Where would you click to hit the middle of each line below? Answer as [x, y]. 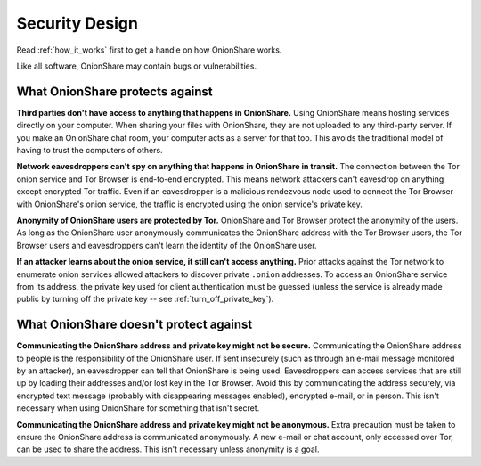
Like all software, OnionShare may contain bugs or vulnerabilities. [137, 66]
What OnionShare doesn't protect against [135, 325]
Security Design [77, 23]
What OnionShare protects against [114, 91]
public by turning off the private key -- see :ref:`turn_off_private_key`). [145, 299]
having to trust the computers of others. [90, 151]
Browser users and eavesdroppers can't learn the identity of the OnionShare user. [167, 245]
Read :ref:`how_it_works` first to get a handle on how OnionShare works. [149, 50]
